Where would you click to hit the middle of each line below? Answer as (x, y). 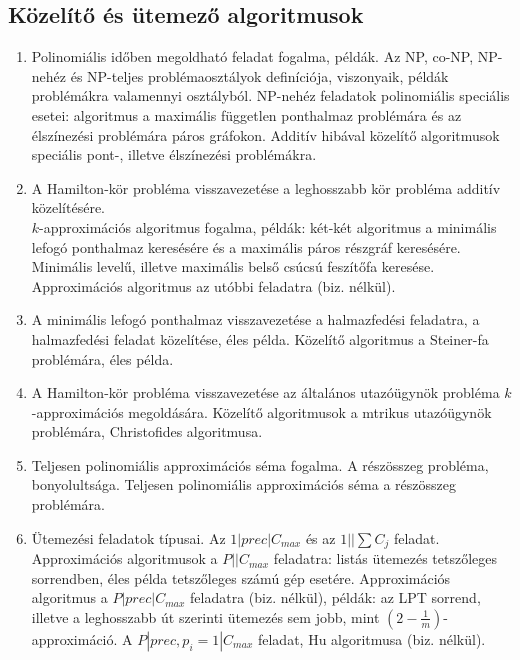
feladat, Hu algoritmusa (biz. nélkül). (371, 638)
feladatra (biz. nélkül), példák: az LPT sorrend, (335, 597)
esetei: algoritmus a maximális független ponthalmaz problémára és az (246, 114)
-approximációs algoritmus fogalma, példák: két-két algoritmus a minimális (268, 226)
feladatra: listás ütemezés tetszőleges (385, 558)
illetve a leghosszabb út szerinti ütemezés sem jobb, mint (205, 616)
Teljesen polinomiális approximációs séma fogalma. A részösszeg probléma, (260, 464)
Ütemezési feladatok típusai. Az (128, 537)
